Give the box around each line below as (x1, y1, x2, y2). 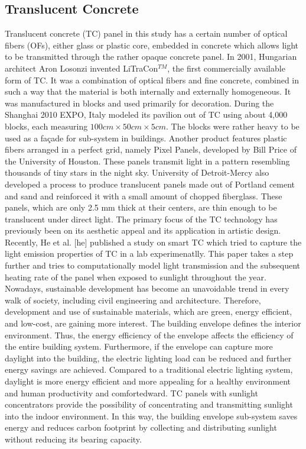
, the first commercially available (167, 62, 285, 74)
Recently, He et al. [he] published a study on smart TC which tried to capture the (5, 235, 302, 248)
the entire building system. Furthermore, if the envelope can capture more (5, 340, 273, 353)
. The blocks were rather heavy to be (166, 119, 300, 132)
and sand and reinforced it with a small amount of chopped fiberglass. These (5, 189, 282, 202)
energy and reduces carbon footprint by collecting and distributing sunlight (5, 421, 277, 434)
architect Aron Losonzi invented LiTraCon (5, 62, 158, 74)
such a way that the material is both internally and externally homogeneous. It (5, 85, 291, 98)
